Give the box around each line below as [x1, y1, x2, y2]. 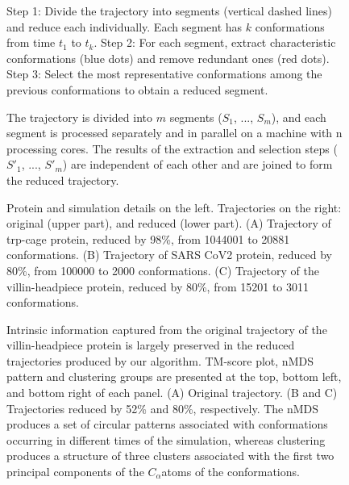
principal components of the [6, 463, 144, 480]
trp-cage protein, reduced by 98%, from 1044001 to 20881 [6, 230, 290, 247]
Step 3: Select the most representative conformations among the [6, 65, 322, 82]
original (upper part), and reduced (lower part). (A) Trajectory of [6, 215, 331, 232]
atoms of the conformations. [161, 463, 300, 480]
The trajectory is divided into [6, 108, 153, 125]
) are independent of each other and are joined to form [62, 156, 333, 173]
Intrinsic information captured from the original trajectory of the [6, 320, 327, 337]
